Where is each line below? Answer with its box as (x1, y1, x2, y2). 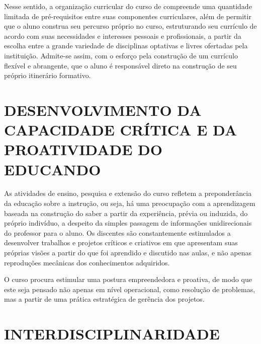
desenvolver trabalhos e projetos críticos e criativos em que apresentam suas (4, 237, 238, 248)
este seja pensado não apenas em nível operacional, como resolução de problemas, (4, 284, 255, 294)
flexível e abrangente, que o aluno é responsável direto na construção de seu (4, 60, 237, 71)
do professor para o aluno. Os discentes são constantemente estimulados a (4, 227, 231, 238)
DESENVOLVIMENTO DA (4, 99, 202, 120)
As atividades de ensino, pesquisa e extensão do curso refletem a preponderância (4, 188, 252, 198)
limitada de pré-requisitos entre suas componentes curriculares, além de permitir (4, 11, 251, 21)
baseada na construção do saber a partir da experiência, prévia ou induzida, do (4, 208, 248, 218)
